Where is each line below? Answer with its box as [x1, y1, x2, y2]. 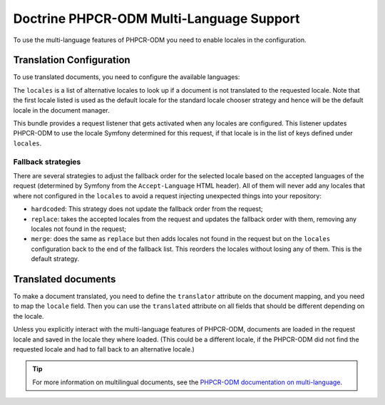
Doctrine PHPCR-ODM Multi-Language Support [13, 11, 300, 26]
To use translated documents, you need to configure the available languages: [13, 73, 240, 81]
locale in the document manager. [13, 106, 110, 114]
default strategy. [31, 255, 80, 263]
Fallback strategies [13, 157, 81, 167]
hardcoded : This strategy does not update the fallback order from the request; [31, 205, 263, 213]
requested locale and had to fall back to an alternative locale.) [13, 344, 195, 353]
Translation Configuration [13, 54, 131, 66]
